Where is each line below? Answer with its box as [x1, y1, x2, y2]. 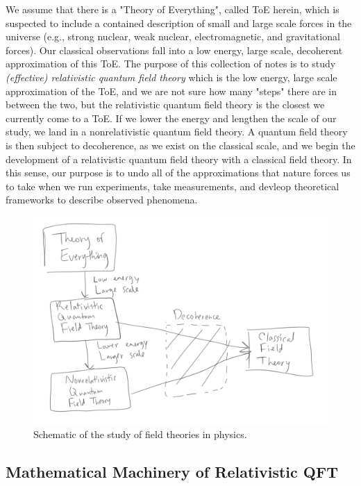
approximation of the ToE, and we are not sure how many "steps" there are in [6, 83, 337, 98]
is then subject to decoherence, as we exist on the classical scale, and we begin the [6, 137, 355, 152]
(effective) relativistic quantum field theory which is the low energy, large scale [6, 69, 337, 84]
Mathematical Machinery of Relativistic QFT [6, 461, 338, 483]
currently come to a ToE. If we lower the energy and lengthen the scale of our [6, 110, 337, 125]
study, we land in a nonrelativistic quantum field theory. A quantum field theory [6, 124, 348, 139]
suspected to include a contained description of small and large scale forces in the [6, 15, 352, 30]
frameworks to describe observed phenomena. [6, 192, 198, 207]
